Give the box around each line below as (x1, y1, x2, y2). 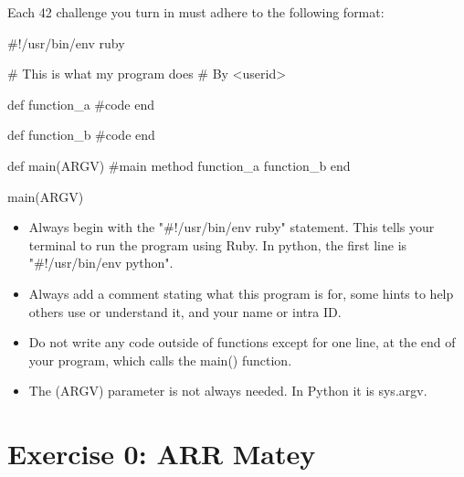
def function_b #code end (7, 125, 155, 144)
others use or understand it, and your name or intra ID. (28, 302, 342, 321)
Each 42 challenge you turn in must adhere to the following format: (7, 3, 385, 21)
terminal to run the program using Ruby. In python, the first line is (28, 235, 407, 254)
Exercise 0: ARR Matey (7, 435, 316, 472)
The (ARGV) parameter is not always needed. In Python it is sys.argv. (28, 381, 427, 400)
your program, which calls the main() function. (28, 350, 292, 369)
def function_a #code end (7, 94, 155, 113)
